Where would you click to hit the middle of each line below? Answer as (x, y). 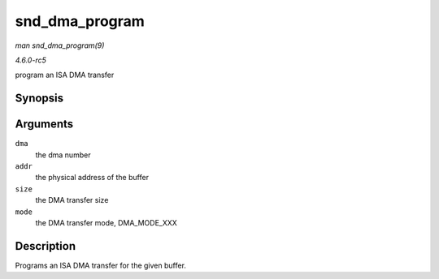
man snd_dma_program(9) (60, 45)
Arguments (44, 124)
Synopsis (39, 99)
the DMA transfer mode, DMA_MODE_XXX (106, 222)
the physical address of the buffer (92, 178)
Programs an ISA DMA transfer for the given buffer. (101, 265)
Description (46, 246)
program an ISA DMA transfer (65, 75)
